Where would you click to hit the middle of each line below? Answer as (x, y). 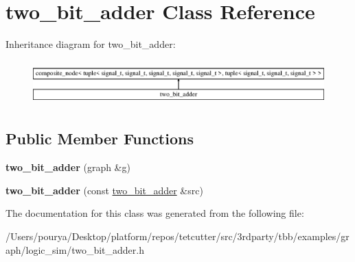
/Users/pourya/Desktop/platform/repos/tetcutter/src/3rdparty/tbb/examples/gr (177, 236)
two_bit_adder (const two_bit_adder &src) (104, 190)
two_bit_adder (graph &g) (68, 167)
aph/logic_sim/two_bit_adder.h (75, 249)
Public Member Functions (100, 139)
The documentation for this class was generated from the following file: (155, 213)
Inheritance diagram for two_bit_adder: (91, 44)
